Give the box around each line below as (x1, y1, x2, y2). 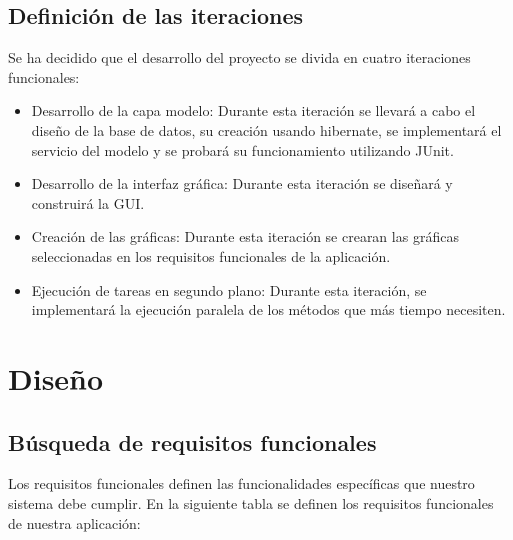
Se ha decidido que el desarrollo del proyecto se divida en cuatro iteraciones (8, 47, 471, 68)
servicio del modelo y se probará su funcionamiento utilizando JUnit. (31, 139, 454, 160)
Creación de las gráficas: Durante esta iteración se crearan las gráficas (31, 226, 459, 247)
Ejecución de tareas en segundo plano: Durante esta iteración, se (31, 279, 427, 300)
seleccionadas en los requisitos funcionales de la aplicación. (31, 245, 391, 266)
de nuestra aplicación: (8, 512, 141, 533)
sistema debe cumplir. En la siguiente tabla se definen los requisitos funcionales (8, 492, 494, 513)
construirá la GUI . (31, 192, 145, 213)
